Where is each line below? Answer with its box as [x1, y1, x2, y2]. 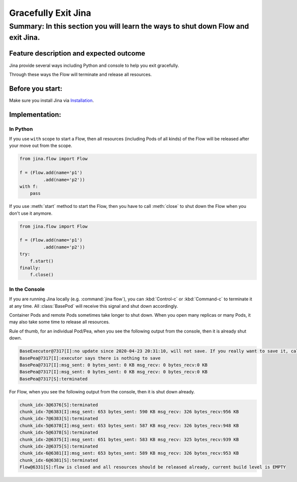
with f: [19, 184, 38, 189]
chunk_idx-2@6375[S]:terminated [19, 443, 99, 449]
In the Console [9, 286, 45, 292]
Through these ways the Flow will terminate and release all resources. [9, 71, 152, 77]
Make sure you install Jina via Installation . [9, 97, 94, 103]
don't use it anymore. [9, 210, 53, 216]
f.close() [30, 272, 54, 278]
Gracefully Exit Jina [9, 7, 92, 18]
